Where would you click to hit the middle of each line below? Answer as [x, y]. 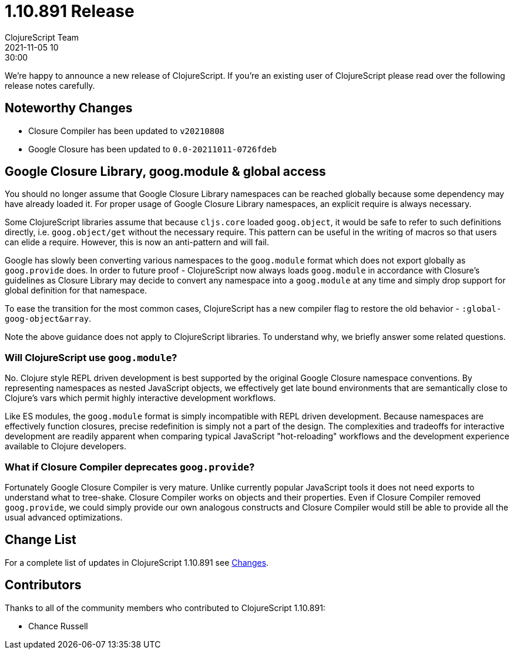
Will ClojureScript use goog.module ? [91, 357]
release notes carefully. [50, 85]
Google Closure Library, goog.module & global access [165, 172]
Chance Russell [58, 626]
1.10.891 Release [70, 11]
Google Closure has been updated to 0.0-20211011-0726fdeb [152, 149]
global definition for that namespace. [76, 291]
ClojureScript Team [42, 37]
